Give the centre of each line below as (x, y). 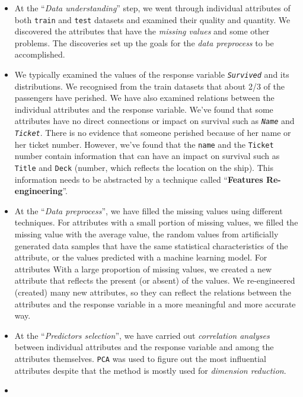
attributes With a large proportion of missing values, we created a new (143, 269)
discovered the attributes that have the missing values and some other (142, 31)
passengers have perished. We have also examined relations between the (144, 98)
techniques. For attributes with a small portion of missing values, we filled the (156, 222)
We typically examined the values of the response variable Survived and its (152, 74)
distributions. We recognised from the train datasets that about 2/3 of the (149, 86)
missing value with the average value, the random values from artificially (146, 234)
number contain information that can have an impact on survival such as (147, 156)
